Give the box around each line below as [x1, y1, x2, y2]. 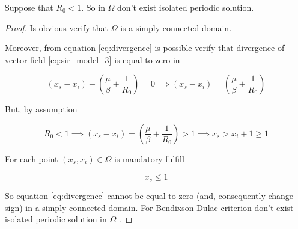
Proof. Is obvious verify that [5, 21, 109, 34]
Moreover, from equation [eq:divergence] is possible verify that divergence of [5, 41, 285, 54]
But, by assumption [5, 103, 78, 115]
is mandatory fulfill [114, 152, 184, 165]
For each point [5, 152, 58, 165]
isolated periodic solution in [5, 213, 107, 225]
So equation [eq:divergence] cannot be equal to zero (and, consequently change [5, 189, 294, 202]
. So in [81, 1, 105, 13]
